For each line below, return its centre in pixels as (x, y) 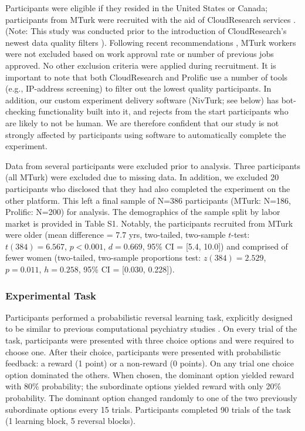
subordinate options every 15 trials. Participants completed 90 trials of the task (148, 409)
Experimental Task (51, 295)
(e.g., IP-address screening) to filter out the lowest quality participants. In (138, 88)
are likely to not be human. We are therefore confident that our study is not (142, 122)
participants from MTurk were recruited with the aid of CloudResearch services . (151, 19)
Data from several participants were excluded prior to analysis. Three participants (153, 165)
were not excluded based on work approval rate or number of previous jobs (140, 54)
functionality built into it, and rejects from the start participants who (163, 111)
